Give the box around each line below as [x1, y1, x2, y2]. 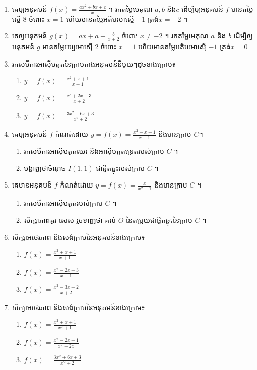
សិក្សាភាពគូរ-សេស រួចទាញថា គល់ [24, 214, 116, 225]
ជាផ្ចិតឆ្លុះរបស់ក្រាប [96, 162, 145, 173]
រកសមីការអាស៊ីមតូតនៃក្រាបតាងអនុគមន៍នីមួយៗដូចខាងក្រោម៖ [12, 58, 176, 69]
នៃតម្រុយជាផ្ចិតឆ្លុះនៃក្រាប [126, 214, 192, 225]
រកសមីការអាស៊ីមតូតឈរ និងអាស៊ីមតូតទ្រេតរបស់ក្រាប [24, 146, 164, 156]
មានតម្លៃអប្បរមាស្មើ [42, 41, 93, 52]
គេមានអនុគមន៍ [12, 179, 52, 190]
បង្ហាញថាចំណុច [24, 162, 66, 173]
